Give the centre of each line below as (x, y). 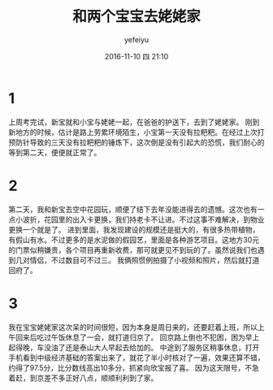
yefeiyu (136, 39)
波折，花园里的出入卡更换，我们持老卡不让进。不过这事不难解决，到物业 (143, 219)
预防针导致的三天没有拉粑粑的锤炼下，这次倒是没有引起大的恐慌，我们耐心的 (136, 142)
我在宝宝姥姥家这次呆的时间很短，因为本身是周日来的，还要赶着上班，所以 (133, 327)
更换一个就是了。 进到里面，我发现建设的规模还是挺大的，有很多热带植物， (134, 229)
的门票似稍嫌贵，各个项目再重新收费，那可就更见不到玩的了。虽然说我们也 (133, 249)
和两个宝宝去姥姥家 (136, 17)
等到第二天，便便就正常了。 (55, 152)
